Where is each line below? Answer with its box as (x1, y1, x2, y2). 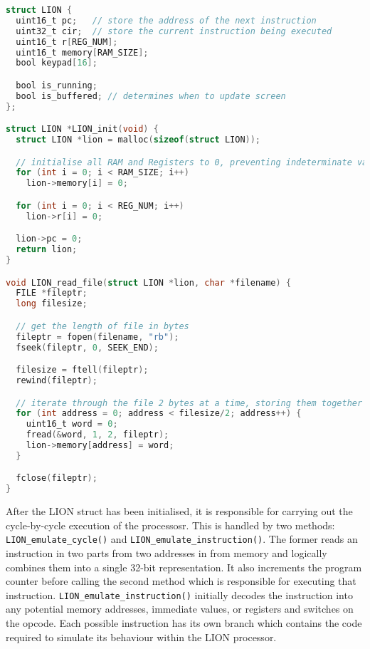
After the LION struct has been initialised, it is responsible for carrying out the (6, 504, 353, 519)
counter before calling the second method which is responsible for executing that (6, 573, 356, 588)
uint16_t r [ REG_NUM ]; (16, 36, 118, 47)
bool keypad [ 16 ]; (16, 58, 97, 68)
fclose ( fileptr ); (16, 473, 97, 484)
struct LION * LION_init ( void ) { (6, 124, 159, 135)
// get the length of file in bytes (16, 321, 189, 331)
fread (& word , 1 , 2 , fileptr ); (26, 430, 169, 440)
